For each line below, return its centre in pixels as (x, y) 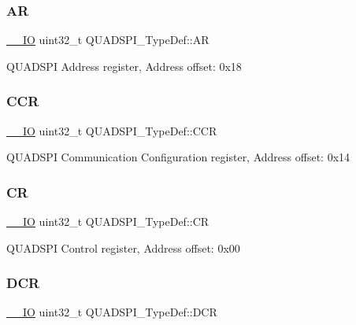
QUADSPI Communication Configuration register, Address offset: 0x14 (178, 157)
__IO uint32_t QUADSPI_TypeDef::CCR (112, 130)
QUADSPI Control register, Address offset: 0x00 (123, 247)
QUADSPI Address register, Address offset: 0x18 (124, 66)
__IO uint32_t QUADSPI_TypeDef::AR (108, 40)
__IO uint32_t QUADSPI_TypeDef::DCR (112, 312)
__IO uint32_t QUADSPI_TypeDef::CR (108, 222)
